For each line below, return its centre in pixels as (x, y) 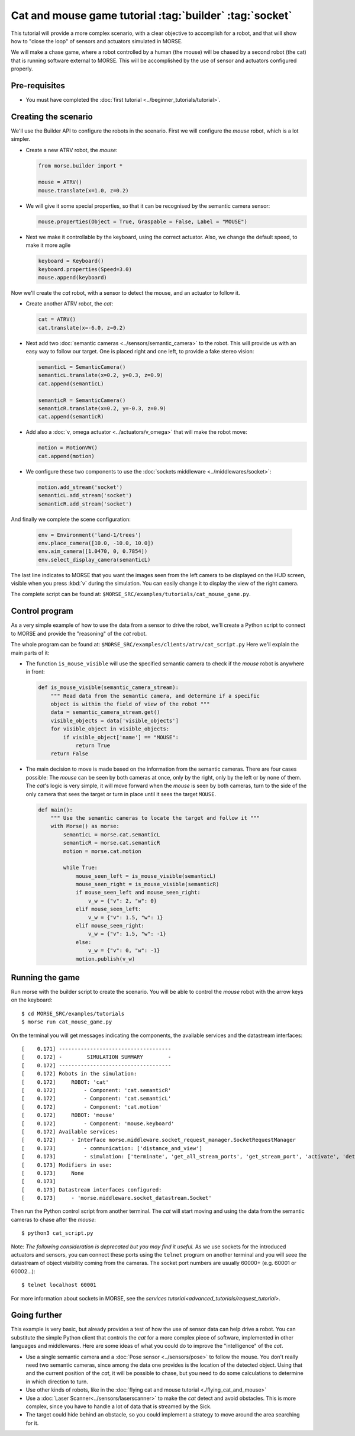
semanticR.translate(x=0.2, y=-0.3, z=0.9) (102, 409)
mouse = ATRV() (60, 182)
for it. (32, 1423)
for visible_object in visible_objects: (110, 729)
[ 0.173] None (53, 1173)
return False (70, 754)
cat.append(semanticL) (71, 384)
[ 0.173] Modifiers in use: (67, 1165)
